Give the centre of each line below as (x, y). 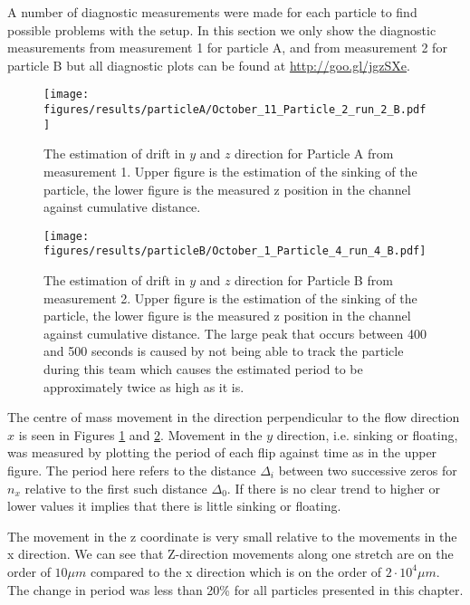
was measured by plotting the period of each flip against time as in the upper (222, 452)
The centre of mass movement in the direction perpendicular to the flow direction (234, 417)
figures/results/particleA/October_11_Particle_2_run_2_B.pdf (235, 110)
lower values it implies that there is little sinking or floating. (174, 506)
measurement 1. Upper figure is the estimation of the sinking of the (230, 171)
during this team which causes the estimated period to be (203, 369)
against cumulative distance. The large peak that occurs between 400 (235, 333)
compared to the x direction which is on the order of (236, 571)
